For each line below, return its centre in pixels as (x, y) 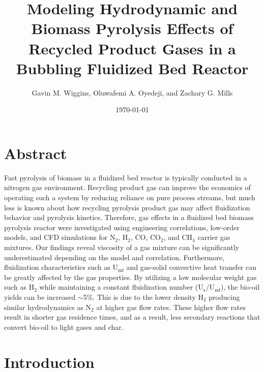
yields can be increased (40, 297)
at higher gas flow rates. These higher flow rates (171, 307)
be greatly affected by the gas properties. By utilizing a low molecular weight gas (130, 277)
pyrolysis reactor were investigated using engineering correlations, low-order (122, 227)
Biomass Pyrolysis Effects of (132, 28)
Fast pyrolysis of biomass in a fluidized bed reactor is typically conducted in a (126, 177)
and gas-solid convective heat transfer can (192, 267)
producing (224, 297)
